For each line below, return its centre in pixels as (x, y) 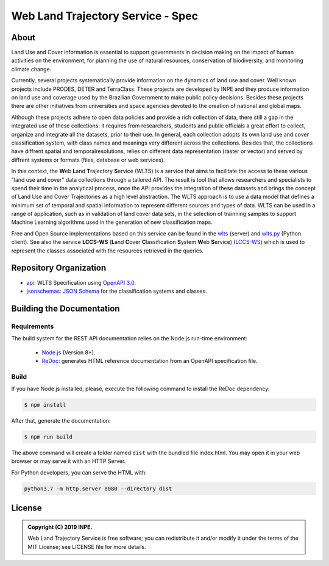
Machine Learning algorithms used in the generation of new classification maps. (112, 222)
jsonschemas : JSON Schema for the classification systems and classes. (117, 291)
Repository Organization (59, 268)
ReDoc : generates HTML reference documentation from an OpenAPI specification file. (150, 360)
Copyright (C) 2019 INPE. (60, 527)
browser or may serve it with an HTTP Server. (69, 461)
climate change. (31, 69)
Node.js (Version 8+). (69, 352)
